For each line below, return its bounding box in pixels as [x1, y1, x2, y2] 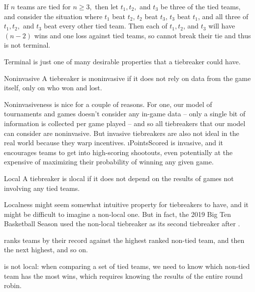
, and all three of [198, 11, 249, 21]
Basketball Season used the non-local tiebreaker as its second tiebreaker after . [4, 218, 240, 229]
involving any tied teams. [4, 183, 80, 193]
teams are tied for [17, 1, 71, 11]
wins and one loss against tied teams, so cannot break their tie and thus [34, 30, 251, 40]
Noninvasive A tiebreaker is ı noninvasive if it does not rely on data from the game [4, 73, 251, 83]
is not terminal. [4, 40, 51, 50]
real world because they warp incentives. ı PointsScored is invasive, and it [4, 137, 224, 148]
